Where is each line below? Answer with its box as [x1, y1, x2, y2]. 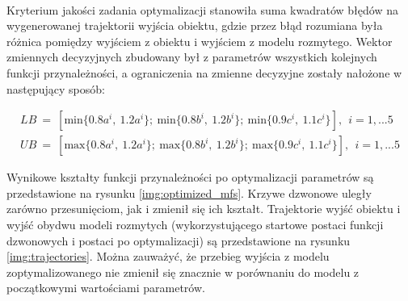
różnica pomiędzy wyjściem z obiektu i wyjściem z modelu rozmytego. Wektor [6, 32, 393, 49]
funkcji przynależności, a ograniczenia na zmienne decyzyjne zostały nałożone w [6, 64, 402, 81]
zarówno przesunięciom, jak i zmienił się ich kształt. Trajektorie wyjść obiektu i [6, 200, 401, 217]
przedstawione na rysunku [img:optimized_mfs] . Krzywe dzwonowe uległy [6, 184, 372, 201]
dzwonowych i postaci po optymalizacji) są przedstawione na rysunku [6, 232, 351, 249]
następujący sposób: [6, 80, 105, 97]
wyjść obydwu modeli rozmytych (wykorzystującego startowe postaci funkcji [6, 216, 384, 232]
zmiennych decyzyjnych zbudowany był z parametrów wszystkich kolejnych [6, 48, 377, 65]
